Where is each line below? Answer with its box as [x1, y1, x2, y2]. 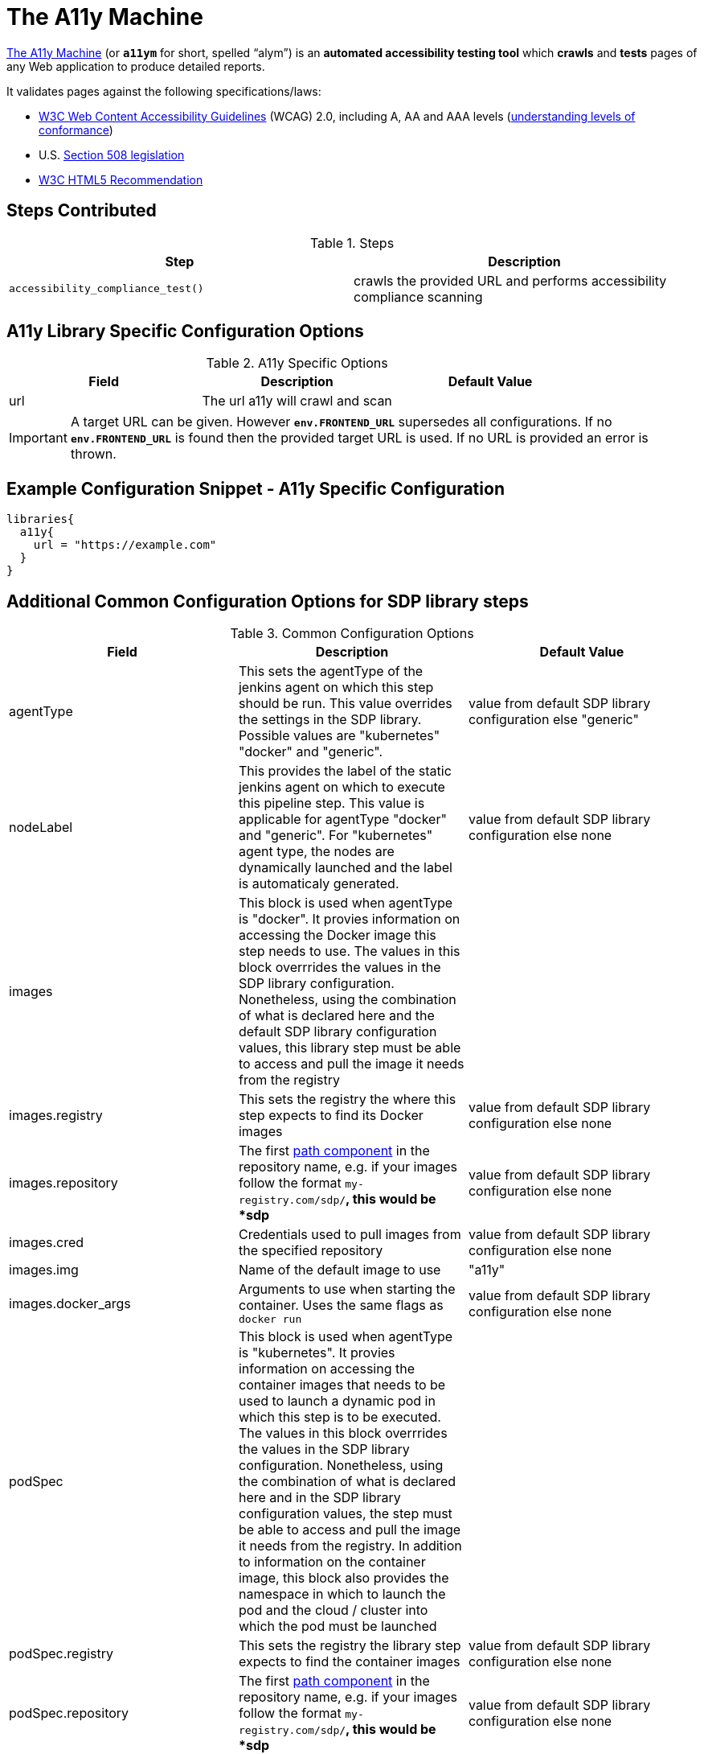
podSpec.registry [9, 1645, 114, 1662]
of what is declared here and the [238, 1007, 435, 1024]
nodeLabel [9, 819, 73, 836]
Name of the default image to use [238, 1262, 441, 1278]
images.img [9, 1262, 79, 1278]
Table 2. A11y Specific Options [206, 355, 388, 372]
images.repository [9, 1175, 118, 1192]
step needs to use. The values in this [238, 943, 460, 960]
